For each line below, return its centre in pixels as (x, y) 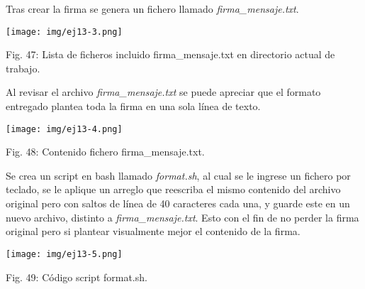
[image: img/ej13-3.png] (64, 32)
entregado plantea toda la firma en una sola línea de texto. (133, 106)
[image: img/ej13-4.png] (64, 129)
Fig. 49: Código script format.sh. (77, 277)
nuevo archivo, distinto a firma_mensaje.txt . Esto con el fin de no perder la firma (182, 217)
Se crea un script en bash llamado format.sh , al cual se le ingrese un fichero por (178, 175)
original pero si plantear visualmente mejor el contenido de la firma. (153, 231)
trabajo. (23, 68)
